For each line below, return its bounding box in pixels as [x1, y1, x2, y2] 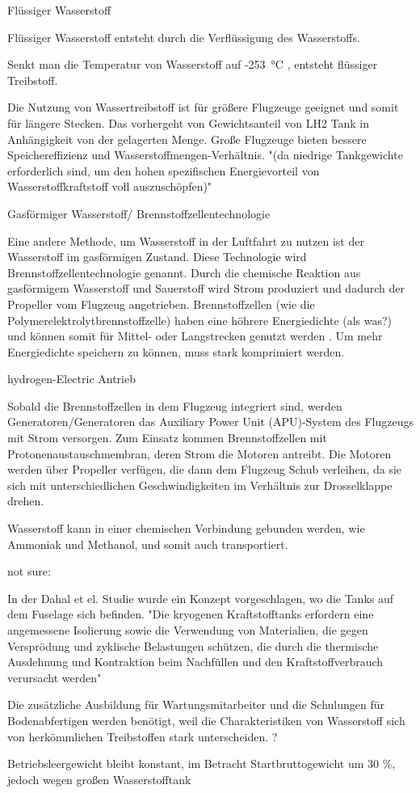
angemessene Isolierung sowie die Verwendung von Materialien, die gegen [7, 622, 368, 638]
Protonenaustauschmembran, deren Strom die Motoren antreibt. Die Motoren [7, 445, 392, 462]
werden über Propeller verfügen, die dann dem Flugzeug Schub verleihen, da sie [7, 461, 402, 478]
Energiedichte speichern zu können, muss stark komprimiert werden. [7, 343, 345, 360]
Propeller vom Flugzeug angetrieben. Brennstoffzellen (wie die [7, 295, 315, 312]
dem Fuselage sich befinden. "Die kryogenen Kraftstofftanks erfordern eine [7, 605, 374, 622]
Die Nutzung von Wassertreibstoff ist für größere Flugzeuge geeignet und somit [7, 99, 399, 116]
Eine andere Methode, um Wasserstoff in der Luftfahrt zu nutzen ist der [7, 232, 364, 249]
